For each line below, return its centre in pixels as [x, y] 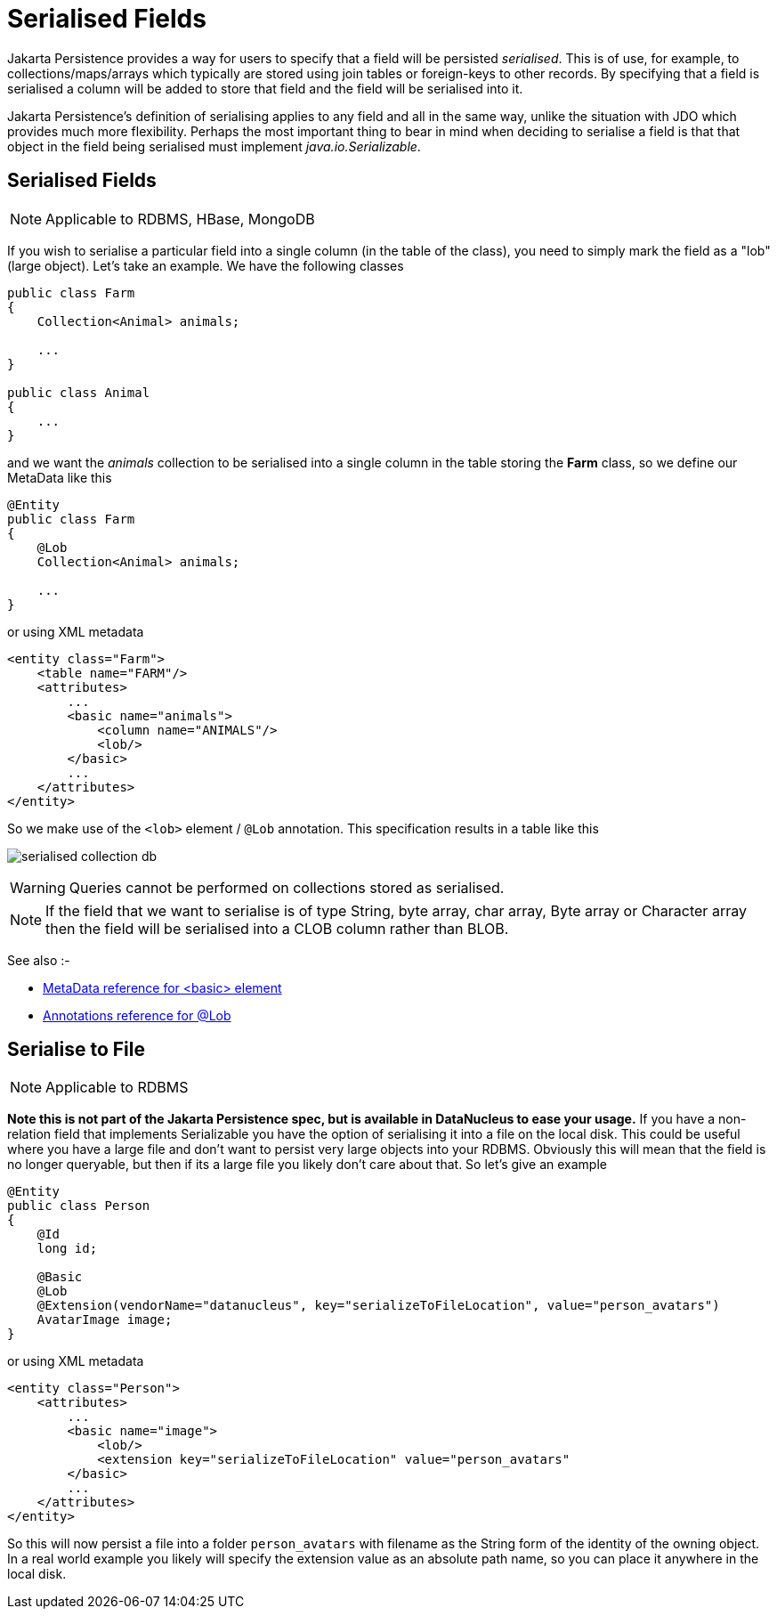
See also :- [39, 960]
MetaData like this [60, 477]
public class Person [79, 1206]
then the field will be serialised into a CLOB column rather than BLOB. [277, 928]
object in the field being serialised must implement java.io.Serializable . [214, 146]
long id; [67, 1249]
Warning [38, 887]
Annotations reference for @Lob [137, 1015]
